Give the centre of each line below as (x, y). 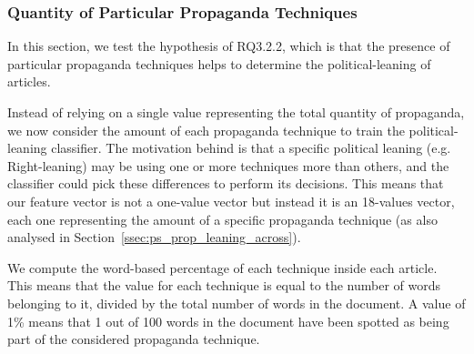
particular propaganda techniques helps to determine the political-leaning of (219, 63)
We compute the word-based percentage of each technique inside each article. (222, 267)
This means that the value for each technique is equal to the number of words (224, 285)
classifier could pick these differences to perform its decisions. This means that (226, 183)
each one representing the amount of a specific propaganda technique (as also (222, 219)
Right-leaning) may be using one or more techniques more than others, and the (228, 165)
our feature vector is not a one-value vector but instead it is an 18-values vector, (231, 201)
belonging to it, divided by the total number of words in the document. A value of (237, 303)
